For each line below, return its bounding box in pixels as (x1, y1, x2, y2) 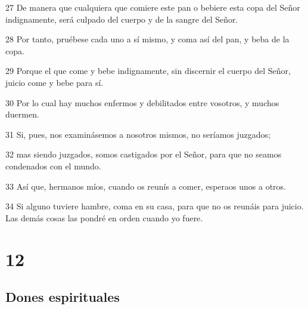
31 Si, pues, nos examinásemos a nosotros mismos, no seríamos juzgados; (5, 128, 270, 140)
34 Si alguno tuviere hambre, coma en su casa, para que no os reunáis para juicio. (5, 200, 304, 212)
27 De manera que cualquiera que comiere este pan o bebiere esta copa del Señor (5, 1, 300, 13)
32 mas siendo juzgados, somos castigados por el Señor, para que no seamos (5, 148, 282, 160)
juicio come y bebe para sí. (5, 76, 104, 88)
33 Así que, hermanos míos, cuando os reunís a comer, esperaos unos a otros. (5, 180, 287, 192)
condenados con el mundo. (5, 159, 101, 172)
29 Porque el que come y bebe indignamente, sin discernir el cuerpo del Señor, (5, 64, 291, 77)
